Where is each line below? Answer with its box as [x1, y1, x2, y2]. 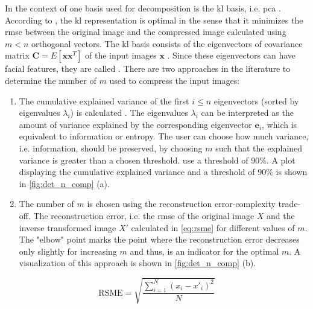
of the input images [85, 49, 157, 62]
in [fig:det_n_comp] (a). [19, 177, 110, 190]
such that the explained [215, 141, 303, 154]
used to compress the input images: [109, 74, 240, 86]
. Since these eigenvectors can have [167, 49, 296, 62]
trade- [278, 197, 301, 210]
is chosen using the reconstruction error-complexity [87, 197, 276, 210]
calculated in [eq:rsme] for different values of [131, 221, 295, 234]
